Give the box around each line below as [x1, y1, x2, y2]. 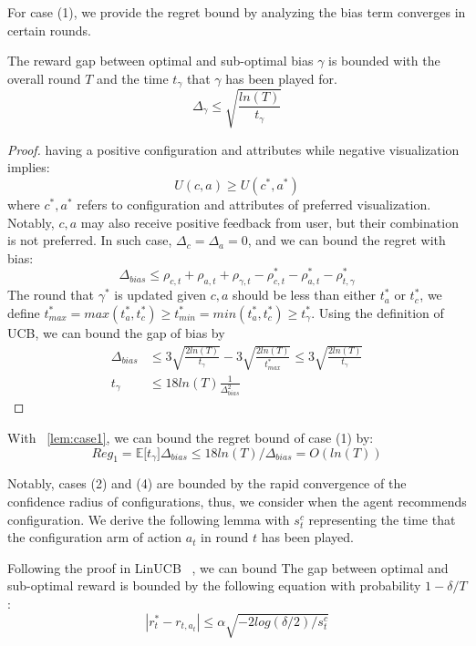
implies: [7, 158, 50, 177]
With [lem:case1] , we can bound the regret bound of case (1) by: [7, 428, 374, 446]
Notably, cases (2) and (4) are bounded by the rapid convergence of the [7, 474, 407, 493]
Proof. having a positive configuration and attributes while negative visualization [7, 139, 460, 159]
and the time [97, 68, 169, 87]
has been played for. [225, 68, 337, 87]
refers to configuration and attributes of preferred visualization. [77, 194, 431, 213]
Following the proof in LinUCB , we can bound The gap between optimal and [7, 558, 449, 577]
